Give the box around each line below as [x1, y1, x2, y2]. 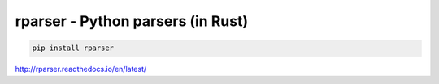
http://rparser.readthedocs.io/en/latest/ [15, 65, 147, 74]
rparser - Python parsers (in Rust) [15, 12, 248, 30]
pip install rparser [32, 44, 114, 52]
